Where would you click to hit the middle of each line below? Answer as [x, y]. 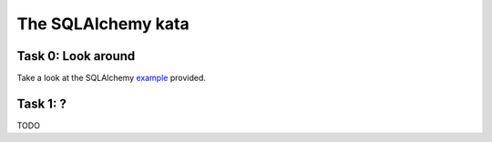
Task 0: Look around [76, 56]
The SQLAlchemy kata [103, 24]
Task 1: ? [42, 103]
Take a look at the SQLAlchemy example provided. [112, 78]
